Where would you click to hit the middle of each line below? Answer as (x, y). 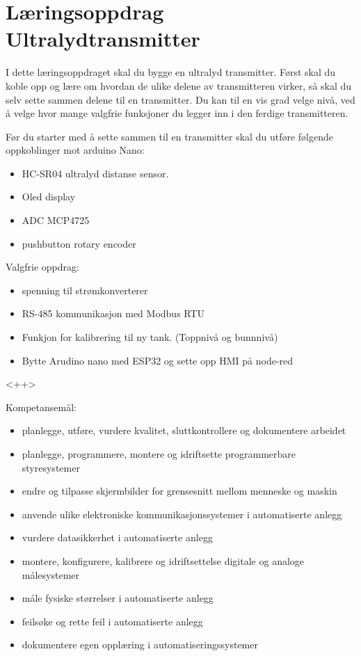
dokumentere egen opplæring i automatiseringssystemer (140, 645)
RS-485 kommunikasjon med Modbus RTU (113, 313)
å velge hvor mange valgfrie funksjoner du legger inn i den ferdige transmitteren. (177, 113)
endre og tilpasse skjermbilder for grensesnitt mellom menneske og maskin (179, 491)
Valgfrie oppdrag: (42, 267)
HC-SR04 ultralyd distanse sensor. (95, 173)
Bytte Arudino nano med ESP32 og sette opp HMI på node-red (158, 360)
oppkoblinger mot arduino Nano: (75, 150)
